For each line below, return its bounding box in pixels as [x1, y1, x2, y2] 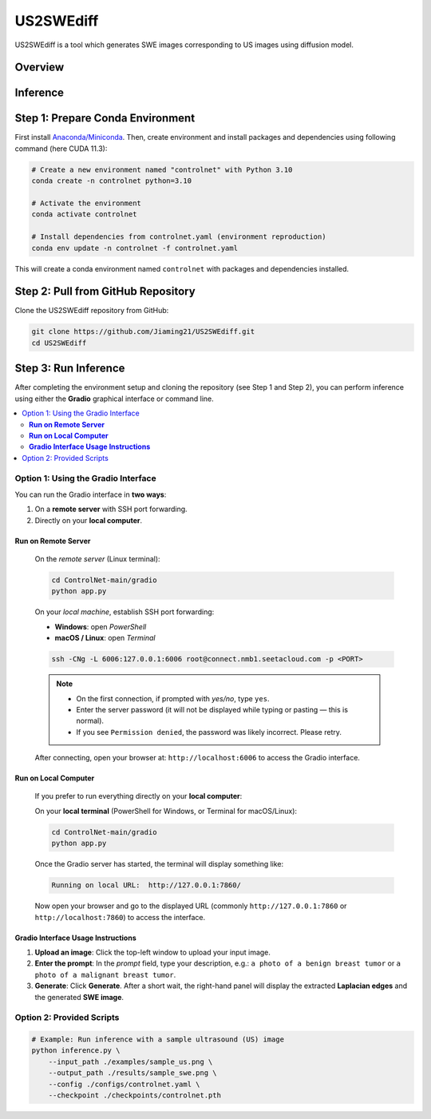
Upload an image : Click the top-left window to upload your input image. [34, 947, 271, 957]
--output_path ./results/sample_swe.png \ [48, 1069, 217, 1077]
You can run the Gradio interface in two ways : [14, 490, 167, 499]
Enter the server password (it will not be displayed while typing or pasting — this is [76, 704, 349, 714]
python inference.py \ [31, 1046, 121, 1055]
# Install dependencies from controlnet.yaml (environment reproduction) [31, 232, 326, 241]
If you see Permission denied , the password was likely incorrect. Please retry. [76, 727, 342, 736]
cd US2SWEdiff [31, 338, 87, 347]
